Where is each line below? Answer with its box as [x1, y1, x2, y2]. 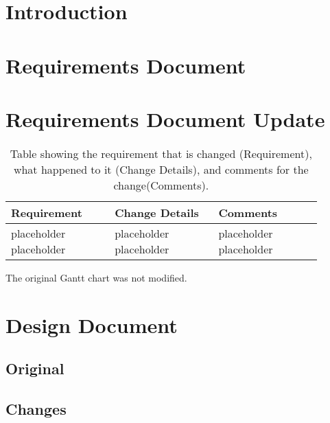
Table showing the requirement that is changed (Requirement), [10, 145, 312, 161]
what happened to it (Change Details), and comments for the [13, 161, 309, 177]
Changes [5, 398, 67, 420]
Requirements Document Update [5, 104, 325, 133]
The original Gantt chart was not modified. [5, 270, 187, 284]
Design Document [5, 310, 178, 339]
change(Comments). [113, 176, 209, 193]
